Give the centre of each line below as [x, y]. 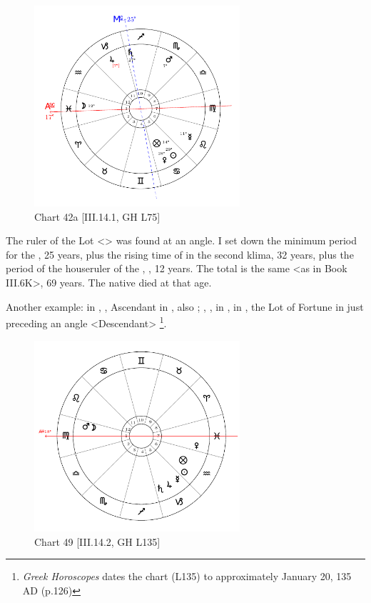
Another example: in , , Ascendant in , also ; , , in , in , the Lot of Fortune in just [185, 306]
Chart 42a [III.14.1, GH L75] [97, 216]
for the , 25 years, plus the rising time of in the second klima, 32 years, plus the [180, 254]
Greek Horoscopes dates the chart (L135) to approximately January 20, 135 [187, 576]
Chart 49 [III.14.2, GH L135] [97, 541]
